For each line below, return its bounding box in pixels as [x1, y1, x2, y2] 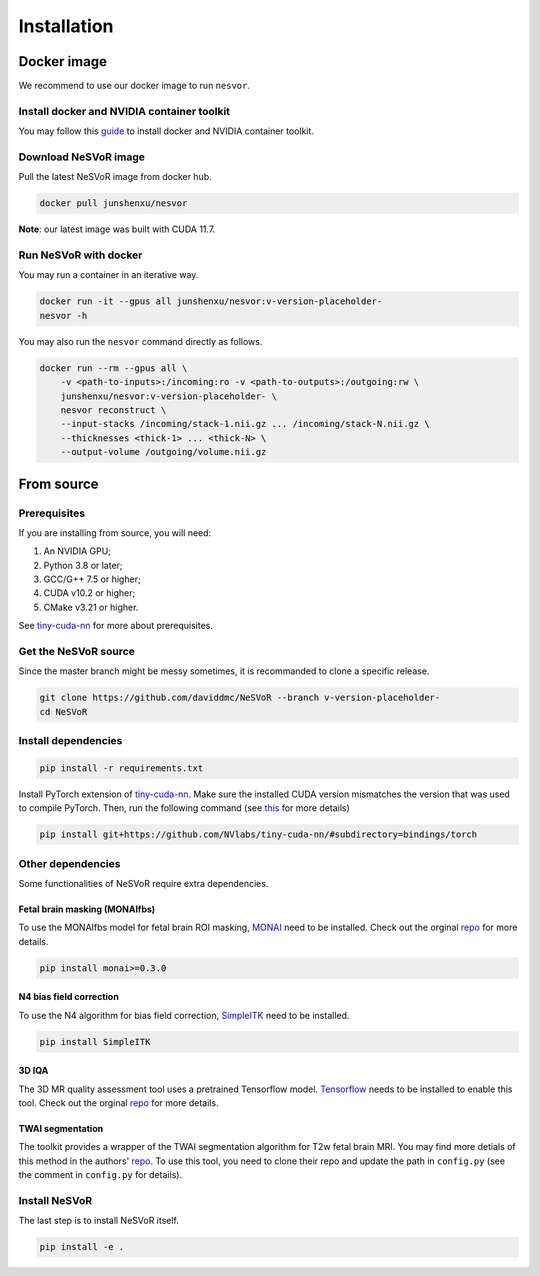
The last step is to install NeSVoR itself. [18, 1215, 180, 1227]
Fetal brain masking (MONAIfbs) [18, 903, 156, 915]
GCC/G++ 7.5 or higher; [43, 573, 141, 585]
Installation [18, 15, 114, 37]
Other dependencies [18, 856, 121, 870]
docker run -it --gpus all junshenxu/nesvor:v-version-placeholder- [39, 296, 383, 307]
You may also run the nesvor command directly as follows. [18, 335, 263, 347]
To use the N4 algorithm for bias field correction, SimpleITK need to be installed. [18, 1009, 350, 1021]
